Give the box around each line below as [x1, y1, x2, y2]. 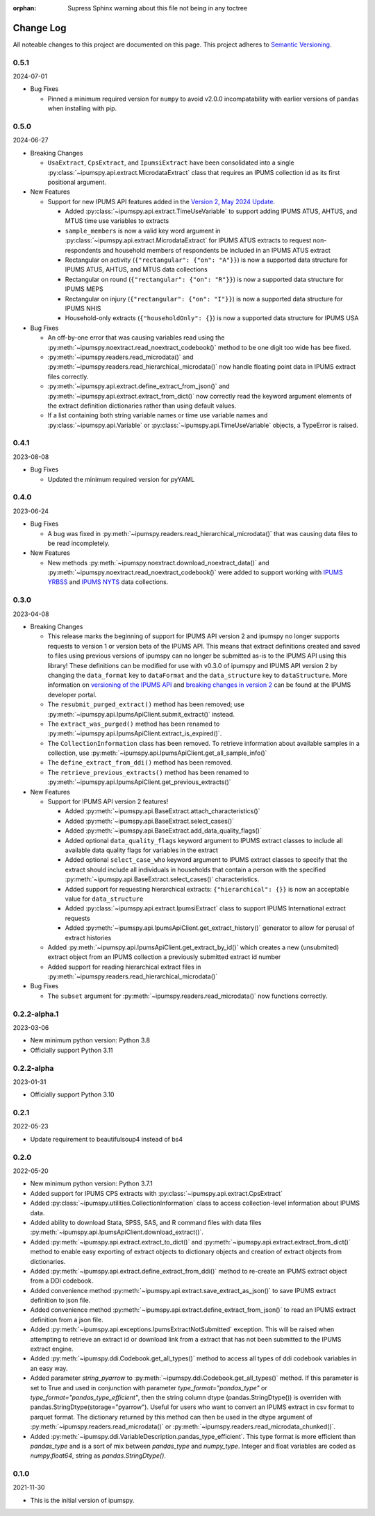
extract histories [65, 933, 112, 942]
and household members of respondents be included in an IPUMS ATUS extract [102, 246, 331, 254]
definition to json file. [30, 1296, 90, 1305]
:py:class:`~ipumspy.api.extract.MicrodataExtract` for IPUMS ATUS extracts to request [65, 236, 312, 244]
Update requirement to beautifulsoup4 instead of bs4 [30, 1135, 183, 1143]
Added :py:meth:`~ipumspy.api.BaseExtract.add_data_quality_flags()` [65, 826, 262, 835]
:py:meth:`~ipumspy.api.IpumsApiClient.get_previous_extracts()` [47, 778, 232, 786]
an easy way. [30, 1364, 68, 1372]
